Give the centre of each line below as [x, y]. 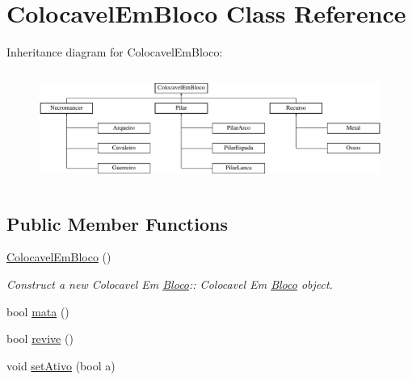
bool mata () [38, 311]
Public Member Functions [117, 223]
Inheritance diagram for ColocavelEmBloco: [115, 52]
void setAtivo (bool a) [61, 365]
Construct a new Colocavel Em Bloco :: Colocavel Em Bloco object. [170, 284]
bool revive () [40, 338]
